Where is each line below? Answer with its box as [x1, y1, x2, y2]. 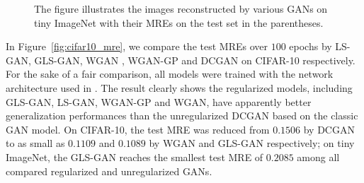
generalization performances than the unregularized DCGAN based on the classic [6, 108, 358, 123]
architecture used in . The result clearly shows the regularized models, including [6, 80, 353, 95]
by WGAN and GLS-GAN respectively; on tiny [149, 136, 355, 150]
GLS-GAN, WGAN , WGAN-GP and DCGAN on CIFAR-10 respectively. [34, 52, 356, 67]
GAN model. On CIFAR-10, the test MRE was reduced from [6, 122, 270, 136]
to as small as [6, 136, 65, 150]
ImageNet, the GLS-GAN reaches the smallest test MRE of [6, 149, 263, 164]
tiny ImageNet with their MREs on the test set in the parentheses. [34, 15, 324, 30]
